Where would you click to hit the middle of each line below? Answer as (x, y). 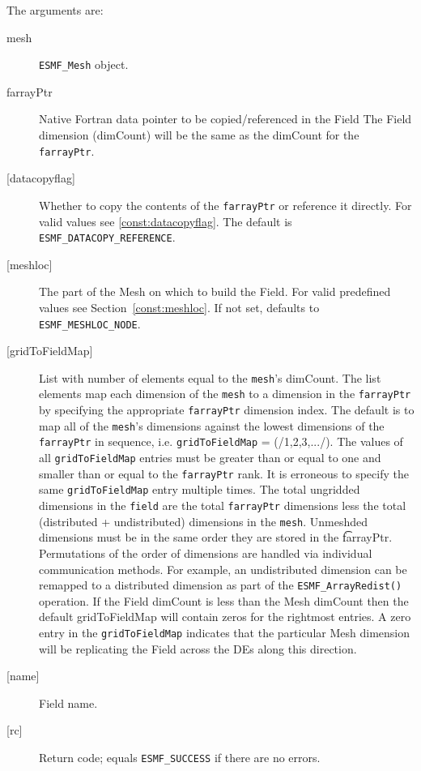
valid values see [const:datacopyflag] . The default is (166, 221)
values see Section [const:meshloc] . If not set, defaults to (179, 307)
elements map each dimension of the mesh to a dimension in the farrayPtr (225, 394)
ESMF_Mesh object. (84, 64)
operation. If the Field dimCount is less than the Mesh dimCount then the (224, 600)
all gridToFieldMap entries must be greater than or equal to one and (210, 458)
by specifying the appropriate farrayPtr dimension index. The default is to (227, 410)
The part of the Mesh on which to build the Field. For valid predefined (215, 291)
